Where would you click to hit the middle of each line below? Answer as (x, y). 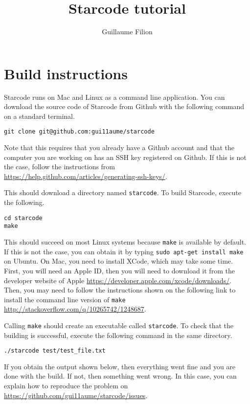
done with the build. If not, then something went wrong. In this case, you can (120, 376)
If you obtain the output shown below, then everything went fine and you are (120, 366)
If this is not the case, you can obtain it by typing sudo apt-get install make (124, 251)
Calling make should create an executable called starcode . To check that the (119, 325)
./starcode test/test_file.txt (55, 351)
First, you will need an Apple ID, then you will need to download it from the (119, 270)
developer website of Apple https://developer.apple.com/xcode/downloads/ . (118, 280)
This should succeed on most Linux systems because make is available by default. (125, 242)
